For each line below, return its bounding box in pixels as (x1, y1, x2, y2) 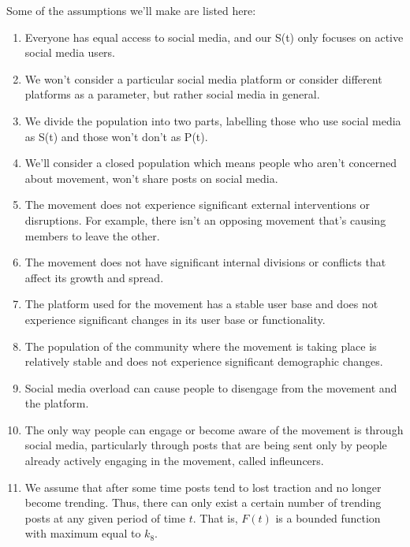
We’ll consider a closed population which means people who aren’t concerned (24, 154, 397, 171)
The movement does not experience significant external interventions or (24, 196, 370, 213)
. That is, (192, 509, 238, 526)
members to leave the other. (24, 227, 160, 244)
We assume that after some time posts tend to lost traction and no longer (24, 478, 382, 495)
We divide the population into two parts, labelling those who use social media (24, 112, 401, 128)
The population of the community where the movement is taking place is (24, 337, 377, 354)
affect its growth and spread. (24, 269, 164, 285)
